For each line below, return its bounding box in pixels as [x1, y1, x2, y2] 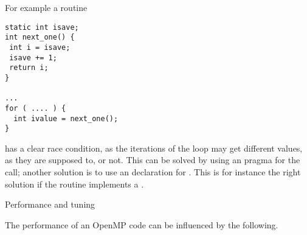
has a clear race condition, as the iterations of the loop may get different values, [5, 141, 303, 154]
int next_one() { [5, 33, 75, 42]
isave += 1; [9, 53, 57, 62]
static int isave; [5, 23, 79, 32]
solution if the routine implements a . [5, 177, 144, 190]
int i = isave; [9, 43, 71, 52]
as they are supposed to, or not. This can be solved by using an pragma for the [5, 153, 300, 166]
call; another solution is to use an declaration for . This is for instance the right [5, 166, 301, 178]
